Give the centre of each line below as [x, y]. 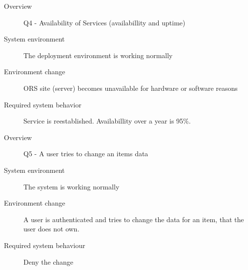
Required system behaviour [45, 245]
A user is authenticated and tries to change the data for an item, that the [134, 219]
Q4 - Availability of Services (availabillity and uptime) [104, 22]
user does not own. [52, 229]
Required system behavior [43, 104]
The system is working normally [72, 186]
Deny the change [49, 261]
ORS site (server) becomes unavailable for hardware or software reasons [131, 88]
